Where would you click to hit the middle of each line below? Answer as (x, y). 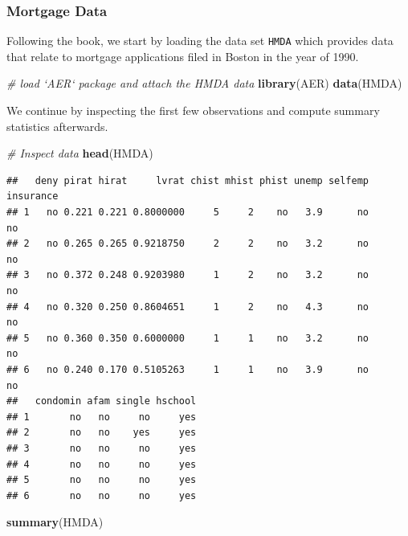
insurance (33, 196)
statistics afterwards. (57, 126)
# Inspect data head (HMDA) (80, 153)
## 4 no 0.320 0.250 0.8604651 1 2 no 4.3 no (188, 307)
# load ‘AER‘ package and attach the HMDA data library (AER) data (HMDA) (204, 83)
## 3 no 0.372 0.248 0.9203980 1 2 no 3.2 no (188, 275)
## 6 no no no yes (102, 495)
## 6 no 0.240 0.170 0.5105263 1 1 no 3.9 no (188, 369)
